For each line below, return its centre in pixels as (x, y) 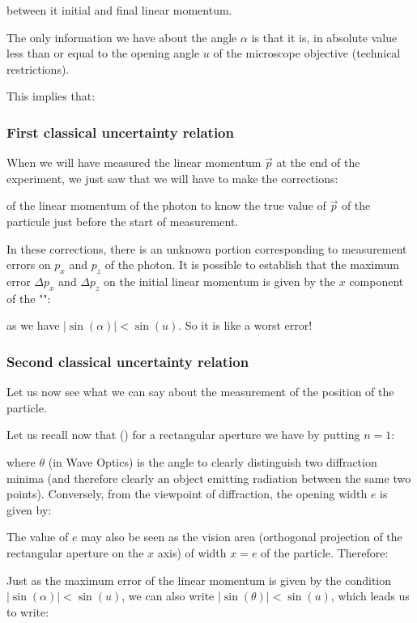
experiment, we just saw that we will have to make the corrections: (172, 178)
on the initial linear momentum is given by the (220, 281)
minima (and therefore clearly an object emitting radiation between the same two (209, 478)
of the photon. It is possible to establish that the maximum (252, 265)
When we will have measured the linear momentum (134, 162)
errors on (29, 265)
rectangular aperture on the (75, 552)
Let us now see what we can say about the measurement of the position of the (200, 392)
